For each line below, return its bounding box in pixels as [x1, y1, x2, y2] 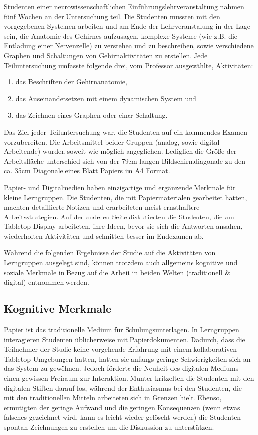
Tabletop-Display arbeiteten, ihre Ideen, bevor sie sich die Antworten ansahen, [4, 221, 243, 231]
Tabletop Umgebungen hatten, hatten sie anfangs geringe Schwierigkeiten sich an [4, 353, 251, 363]
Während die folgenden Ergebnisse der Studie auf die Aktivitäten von [4, 247, 216, 258]
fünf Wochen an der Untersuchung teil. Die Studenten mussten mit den [4, 11, 220, 21]
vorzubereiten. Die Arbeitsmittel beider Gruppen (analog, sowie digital [4, 136, 220, 146]
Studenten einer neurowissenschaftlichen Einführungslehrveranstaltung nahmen [4, 1, 244, 11]
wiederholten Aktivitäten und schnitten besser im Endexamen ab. [4, 230, 204, 241]
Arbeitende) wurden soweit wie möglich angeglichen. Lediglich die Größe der [4, 146, 237, 156]
